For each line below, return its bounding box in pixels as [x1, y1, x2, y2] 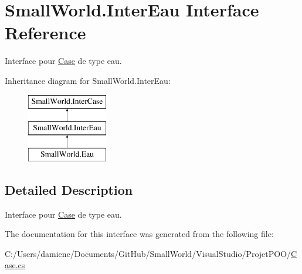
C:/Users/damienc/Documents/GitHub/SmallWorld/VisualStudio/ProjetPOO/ [5, 247, 291, 259]
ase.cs [5, 259, 25, 271]
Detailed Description [5, 180, 133, 198]
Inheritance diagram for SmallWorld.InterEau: [5, 74, 171, 86]
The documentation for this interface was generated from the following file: [5, 228, 274, 240]
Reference [5, 21, 86, 45]
